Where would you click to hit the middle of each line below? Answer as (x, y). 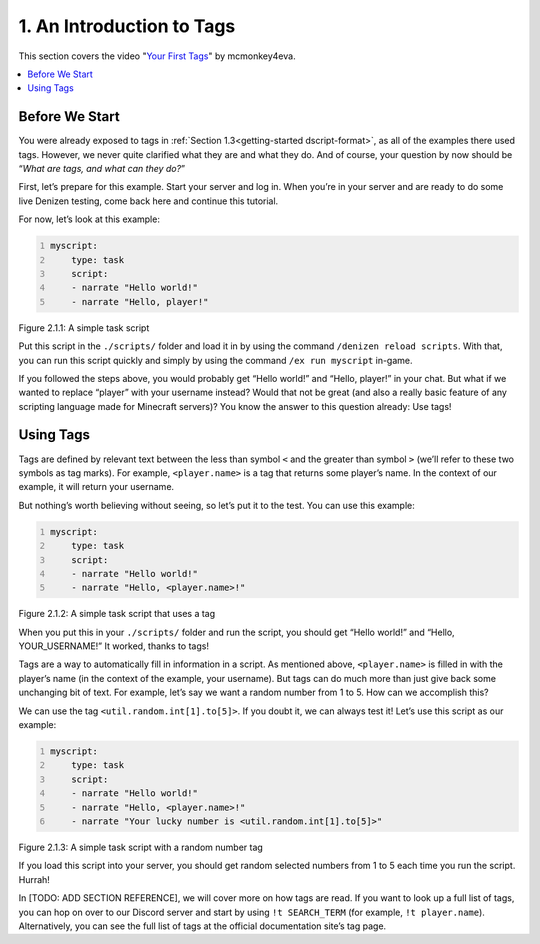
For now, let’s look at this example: (89, 219)
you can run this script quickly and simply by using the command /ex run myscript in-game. (216, 360)
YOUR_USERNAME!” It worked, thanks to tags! (114, 646)
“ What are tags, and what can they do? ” (101, 169)
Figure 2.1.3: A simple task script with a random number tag (141, 847)
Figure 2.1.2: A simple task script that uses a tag (117, 614)
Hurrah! (34, 879)
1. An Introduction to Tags (127, 26)
